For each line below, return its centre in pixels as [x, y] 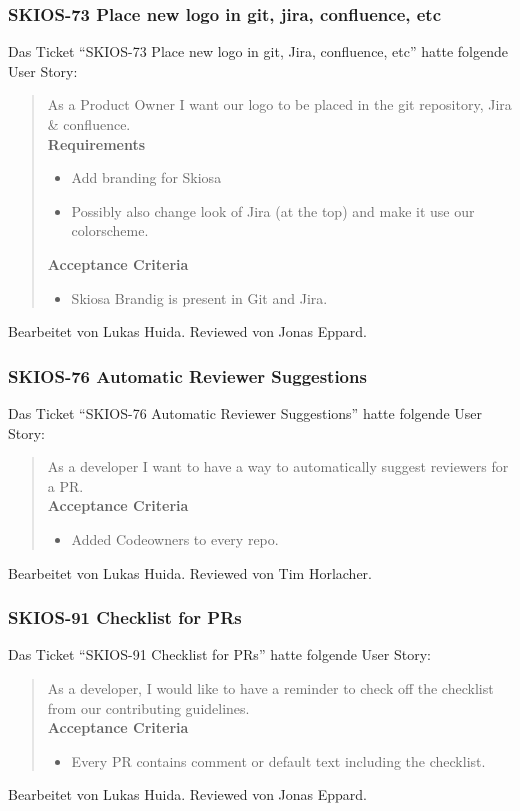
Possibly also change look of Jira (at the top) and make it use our [273, 210]
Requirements [96, 143]
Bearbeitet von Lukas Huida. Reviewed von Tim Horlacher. [190, 572]
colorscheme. [110, 230]
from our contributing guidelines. [148, 707]
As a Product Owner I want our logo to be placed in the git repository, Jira [279, 104]
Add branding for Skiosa [146, 177]
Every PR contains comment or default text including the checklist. [278, 760]
